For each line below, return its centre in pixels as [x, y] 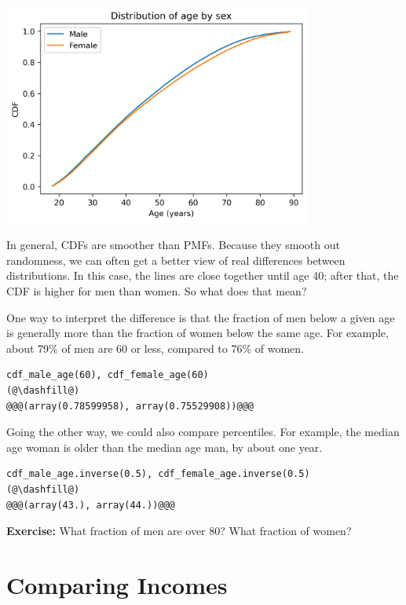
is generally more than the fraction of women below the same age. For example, [198, 333]
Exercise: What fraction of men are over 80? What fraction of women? [179, 531]
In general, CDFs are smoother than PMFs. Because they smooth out [173, 245]
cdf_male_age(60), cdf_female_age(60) [108, 375]
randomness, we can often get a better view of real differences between [176, 260]
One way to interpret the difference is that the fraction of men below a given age [201, 317]
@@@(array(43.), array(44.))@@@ [91, 505]
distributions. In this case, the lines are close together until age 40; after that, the [203, 275]
